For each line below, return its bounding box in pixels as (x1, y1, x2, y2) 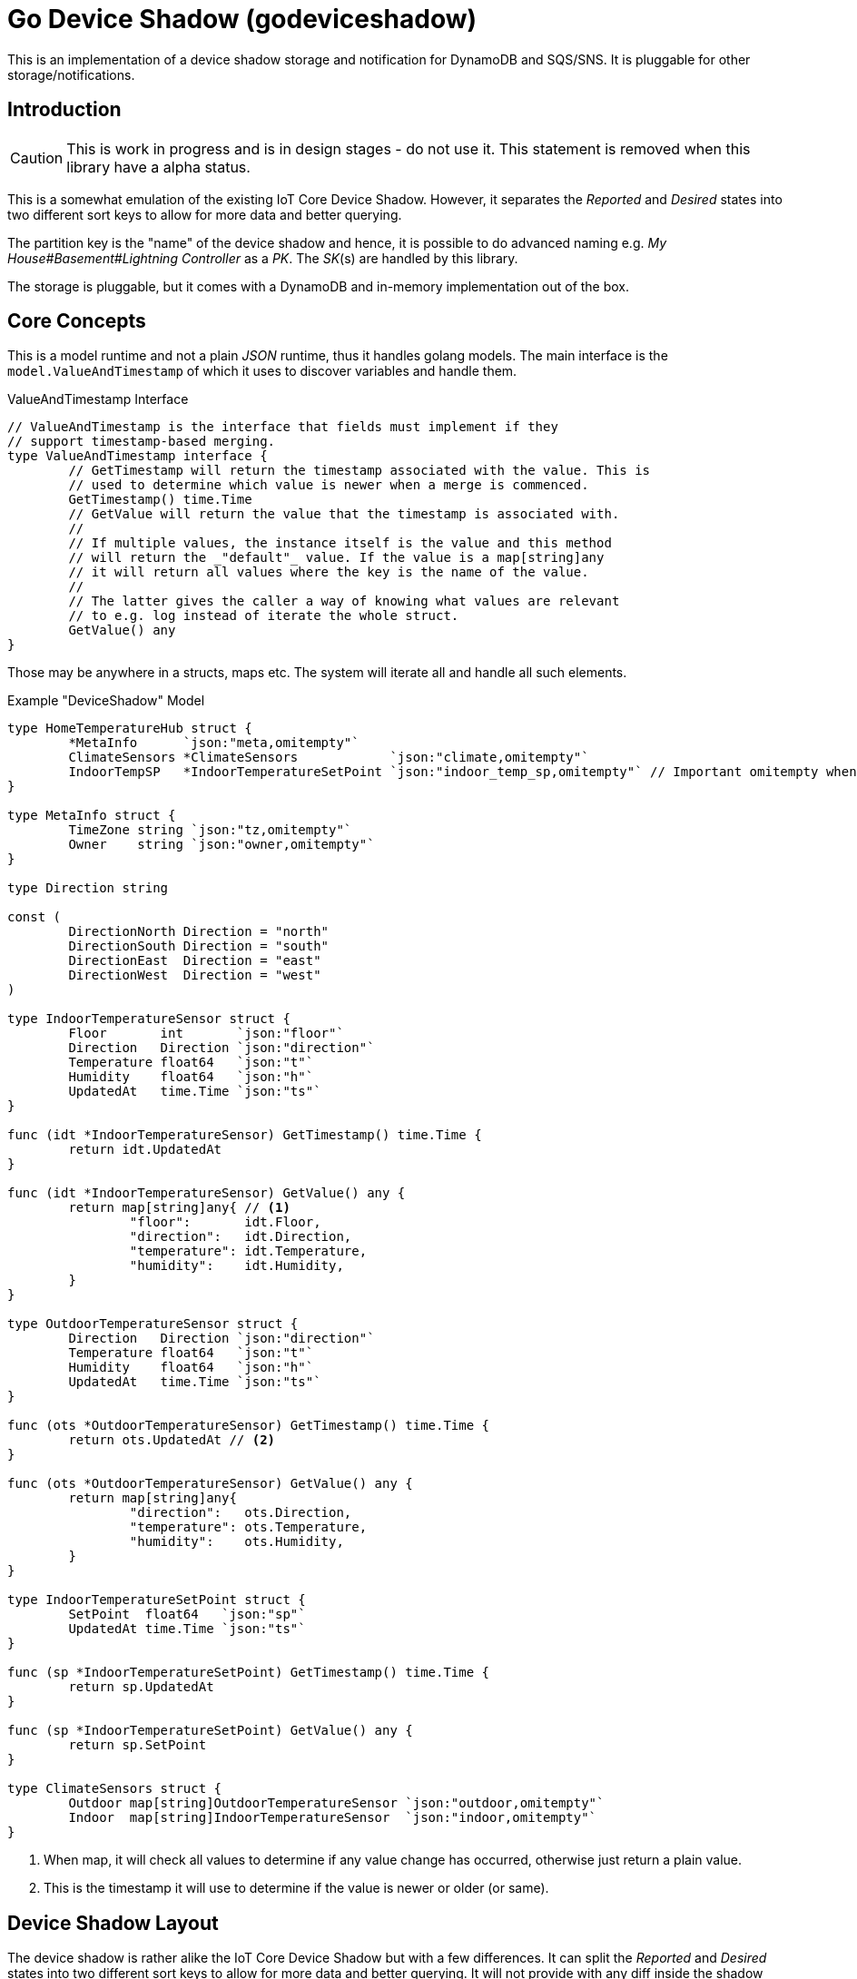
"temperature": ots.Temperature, (129, 1520, 368, 1535)
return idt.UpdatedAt (68, 1142, 222, 1157)
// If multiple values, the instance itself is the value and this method (68, 536, 612, 551)
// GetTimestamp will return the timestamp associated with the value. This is (68, 463, 651, 478)
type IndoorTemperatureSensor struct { (7, 1011, 291, 1027)
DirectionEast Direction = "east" (68, 953, 321, 969)
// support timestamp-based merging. (7, 434, 276, 449)
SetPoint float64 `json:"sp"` (68, 1607, 306, 1622)
